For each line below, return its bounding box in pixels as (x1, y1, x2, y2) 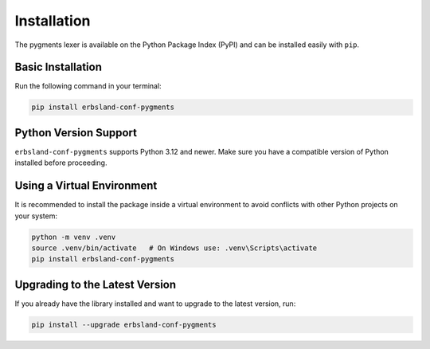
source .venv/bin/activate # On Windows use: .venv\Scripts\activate (31, 244, 318, 253)
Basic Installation (14, 61, 103, 74)
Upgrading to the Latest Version (14, 277, 177, 291)
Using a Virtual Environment (14, 179, 158, 193)
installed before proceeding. (14, 158, 107, 167)
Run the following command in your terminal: (14, 81, 162, 91)
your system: (14, 211, 58, 221)
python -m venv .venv (31, 232, 116, 241)
